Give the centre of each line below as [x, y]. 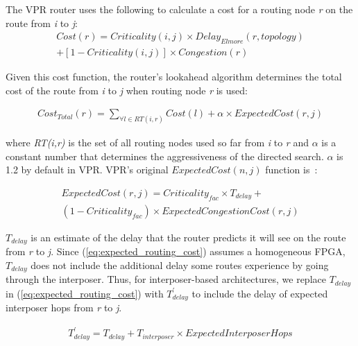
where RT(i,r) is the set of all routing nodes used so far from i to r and [157, 142]
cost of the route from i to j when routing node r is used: [127, 90]
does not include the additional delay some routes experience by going [180, 265]
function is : [291, 170]
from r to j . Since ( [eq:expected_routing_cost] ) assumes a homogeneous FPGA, [176, 251]
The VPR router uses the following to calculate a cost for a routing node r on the [179, 9]
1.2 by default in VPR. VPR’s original [87, 170]
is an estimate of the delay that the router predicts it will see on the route [188, 237]
